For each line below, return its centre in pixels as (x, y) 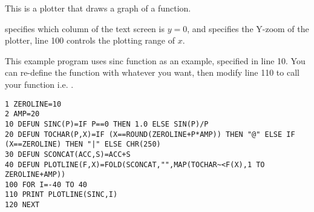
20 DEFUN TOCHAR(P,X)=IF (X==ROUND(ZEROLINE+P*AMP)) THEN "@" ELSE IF (150, 134)
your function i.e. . (39, 84)
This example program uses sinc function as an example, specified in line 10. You (155, 60)
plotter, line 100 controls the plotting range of (90, 40)
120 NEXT (22, 205)
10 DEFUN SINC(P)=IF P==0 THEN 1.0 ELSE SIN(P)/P (107, 124)
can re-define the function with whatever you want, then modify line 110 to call (152, 72)
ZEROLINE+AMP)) (35, 175)
